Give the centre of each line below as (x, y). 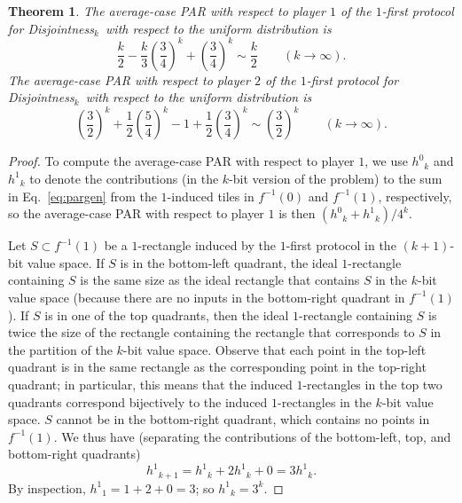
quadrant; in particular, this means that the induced (150, 384)
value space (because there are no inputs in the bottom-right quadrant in (207, 297)
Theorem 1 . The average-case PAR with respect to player (167, 11)
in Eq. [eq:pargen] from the (82, 196)
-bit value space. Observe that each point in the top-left (274, 349)
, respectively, (415, 196)
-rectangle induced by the (207, 245)
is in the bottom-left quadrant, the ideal (229, 262)
